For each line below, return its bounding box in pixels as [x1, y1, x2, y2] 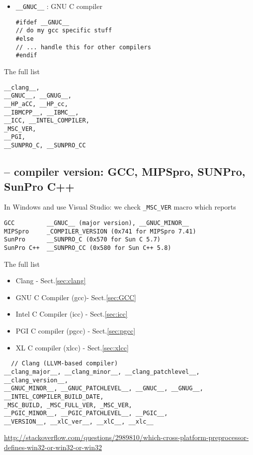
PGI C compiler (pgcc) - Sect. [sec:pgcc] [15, 326, 136, 336]
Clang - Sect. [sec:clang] [15, 275, 86, 286]
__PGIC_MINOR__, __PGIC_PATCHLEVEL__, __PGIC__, [4, 410, 168, 417]
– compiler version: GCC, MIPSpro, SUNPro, [4, 164, 246, 179]
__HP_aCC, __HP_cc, [4, 100, 68, 108]
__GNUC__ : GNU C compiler [15, 1, 102, 11]
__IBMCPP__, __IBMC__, [4, 109, 79, 116]
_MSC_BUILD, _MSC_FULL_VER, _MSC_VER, [4, 401, 132, 409]
